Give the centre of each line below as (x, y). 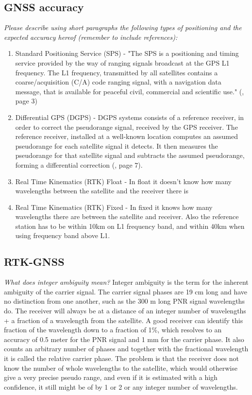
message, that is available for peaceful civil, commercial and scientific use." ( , (130, 91)
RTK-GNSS (34, 262)
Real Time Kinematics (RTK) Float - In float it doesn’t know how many (123, 181)
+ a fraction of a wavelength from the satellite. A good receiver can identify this (124, 320)
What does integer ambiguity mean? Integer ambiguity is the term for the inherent (126, 282)
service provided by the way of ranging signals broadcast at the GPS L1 (122, 62)
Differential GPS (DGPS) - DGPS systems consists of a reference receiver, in (130, 117)
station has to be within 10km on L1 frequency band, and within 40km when (130, 226)
